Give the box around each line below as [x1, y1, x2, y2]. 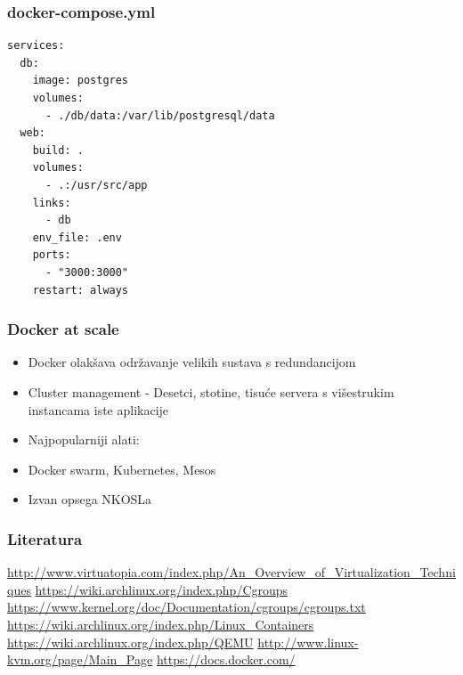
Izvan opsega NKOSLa [28, 490, 152, 508]
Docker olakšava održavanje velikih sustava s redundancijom [28, 353, 356, 371]
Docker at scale [7, 318, 119, 340]
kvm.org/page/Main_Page [7, 650, 153, 669]
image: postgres [32, 74, 129, 87]
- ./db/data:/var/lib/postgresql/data [45, 109, 275, 122]
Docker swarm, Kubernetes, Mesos [28, 459, 216, 478]
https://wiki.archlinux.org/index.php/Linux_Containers [7, 614, 314, 633]
